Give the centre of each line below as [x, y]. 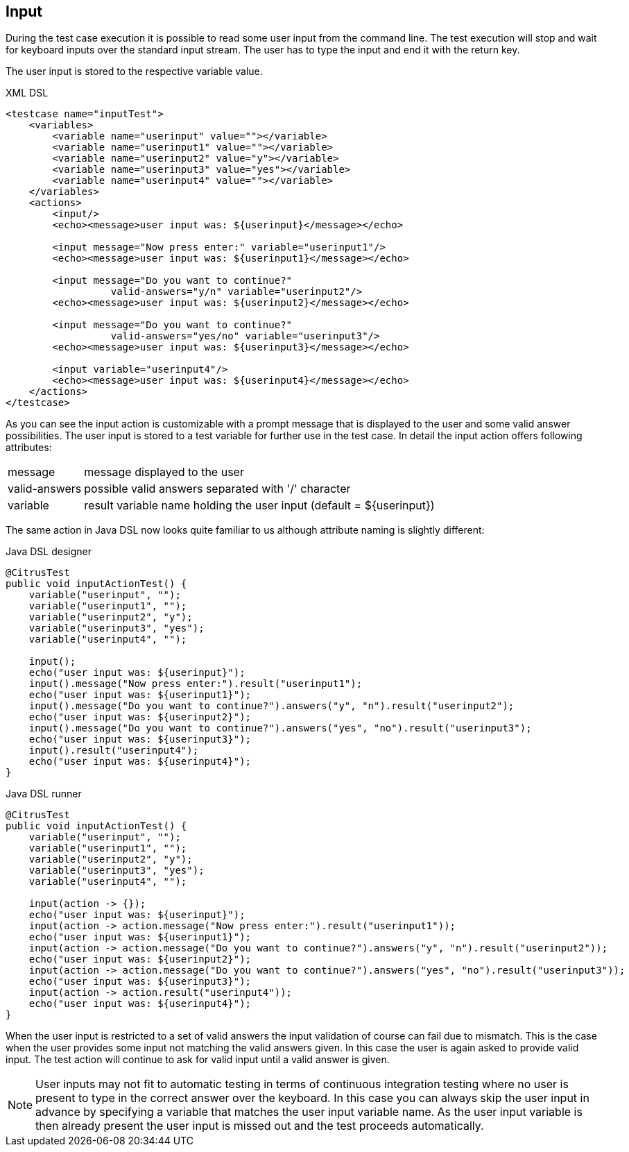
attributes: [29, 448]
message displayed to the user [164, 472]
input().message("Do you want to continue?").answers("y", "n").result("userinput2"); [272, 706]
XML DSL [27, 93]
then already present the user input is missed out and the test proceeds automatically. [260, 1126]
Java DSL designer [49, 552]
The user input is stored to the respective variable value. [134, 71]
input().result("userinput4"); [114, 751]
